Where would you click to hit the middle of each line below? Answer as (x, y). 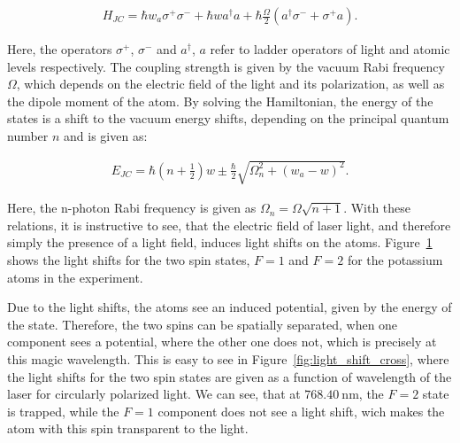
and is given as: (106, 136)
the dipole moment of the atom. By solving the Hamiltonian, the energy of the (220, 101)
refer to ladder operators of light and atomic (330, 49)
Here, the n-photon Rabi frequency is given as (132, 208)
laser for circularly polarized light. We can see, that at (154, 394)
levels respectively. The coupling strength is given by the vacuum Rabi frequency (226, 66)
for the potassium (395, 259)
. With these (377, 208)
